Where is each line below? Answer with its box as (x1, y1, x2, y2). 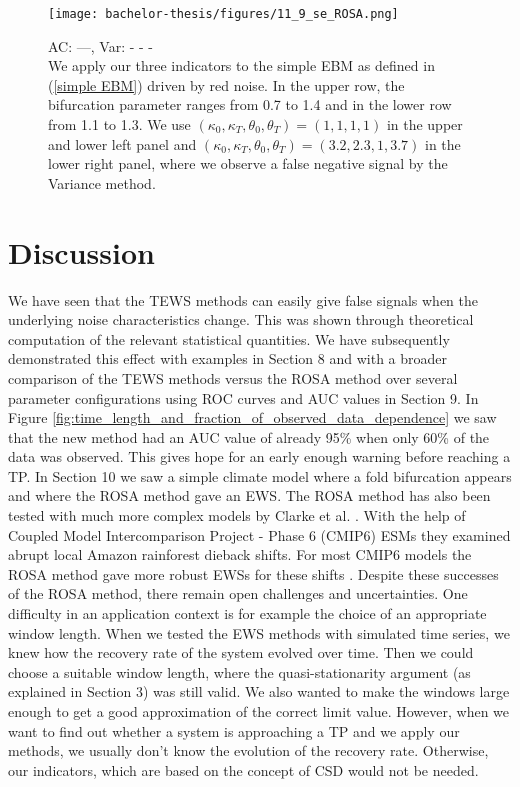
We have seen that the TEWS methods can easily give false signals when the (8, 289, 478, 310)
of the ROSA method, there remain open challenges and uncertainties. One (8, 583, 468, 604)
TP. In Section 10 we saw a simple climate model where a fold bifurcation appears (8, 465, 512, 486)
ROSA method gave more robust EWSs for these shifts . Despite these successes (8, 563, 499, 584)
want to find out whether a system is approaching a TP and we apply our (8, 720, 460, 741)
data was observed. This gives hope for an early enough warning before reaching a (8, 446, 511, 467)
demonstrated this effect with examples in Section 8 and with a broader (8, 348, 447, 369)
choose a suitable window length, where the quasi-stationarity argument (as (8, 661, 471, 682)
